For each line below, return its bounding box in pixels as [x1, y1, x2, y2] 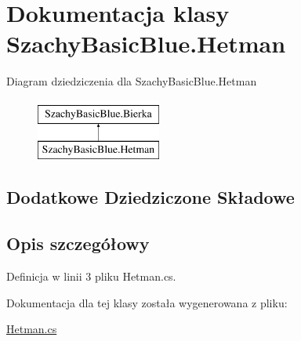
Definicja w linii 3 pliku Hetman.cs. [6, 268, 176, 285]
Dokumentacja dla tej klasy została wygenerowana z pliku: [6, 294, 288, 310]
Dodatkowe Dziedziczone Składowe [6, 185, 295, 209]
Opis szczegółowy [6, 231, 150, 256]
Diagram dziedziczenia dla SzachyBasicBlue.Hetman [6, 73, 257, 89]
